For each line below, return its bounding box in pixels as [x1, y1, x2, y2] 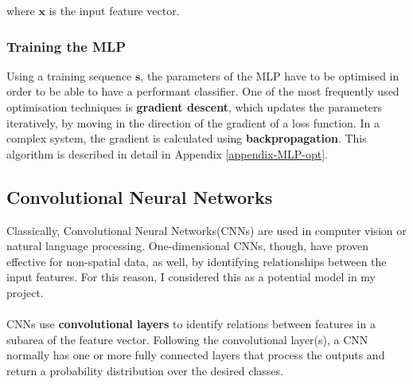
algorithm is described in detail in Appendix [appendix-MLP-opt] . [6, 145, 329, 162]
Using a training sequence [6, 67, 132, 84]
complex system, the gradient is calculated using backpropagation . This [6, 130, 367, 147]
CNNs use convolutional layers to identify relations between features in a [6, 315, 376, 332]
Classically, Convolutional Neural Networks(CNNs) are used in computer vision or [6, 221, 407, 238]
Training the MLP [6, 36, 127, 56]
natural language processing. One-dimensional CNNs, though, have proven [6, 237, 369, 254]
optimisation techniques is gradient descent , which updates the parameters [6, 99, 383, 115]
